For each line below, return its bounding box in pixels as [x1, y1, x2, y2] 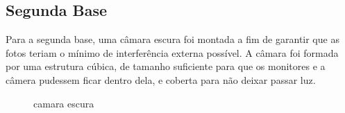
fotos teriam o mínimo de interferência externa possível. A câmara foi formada [6, 45, 339, 60]
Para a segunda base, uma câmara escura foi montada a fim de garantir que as [6, 32, 339, 46]
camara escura [33, 96, 94, 110]
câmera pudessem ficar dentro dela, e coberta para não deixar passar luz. [6, 72, 316, 87]
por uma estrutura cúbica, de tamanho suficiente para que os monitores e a [6, 59, 326, 73]
